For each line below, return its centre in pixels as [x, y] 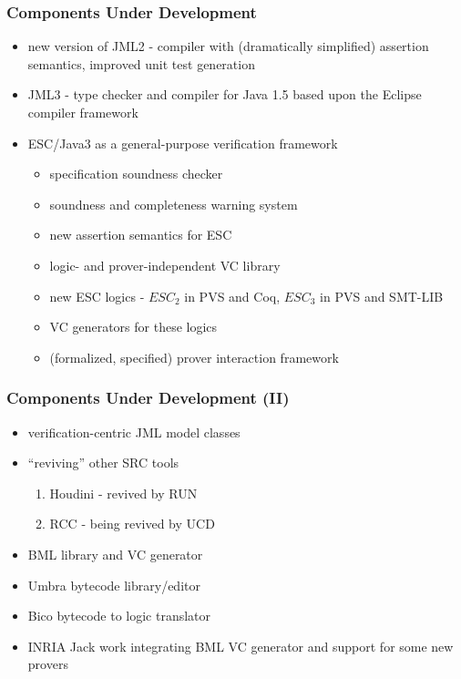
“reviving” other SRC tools [103, 463]
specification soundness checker [136, 174]
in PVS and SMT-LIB [382, 296]
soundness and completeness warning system [174, 204]
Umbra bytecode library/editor [114, 585]
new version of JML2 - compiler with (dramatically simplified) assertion [228, 46]
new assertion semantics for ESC [141, 235]
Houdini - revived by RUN [123, 493]
